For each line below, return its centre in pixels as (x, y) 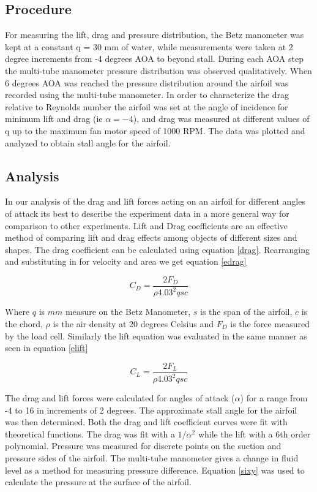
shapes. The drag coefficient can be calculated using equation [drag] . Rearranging (157, 249)
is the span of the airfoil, (246, 312)
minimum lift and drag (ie (54, 119)
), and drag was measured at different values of (221, 119)
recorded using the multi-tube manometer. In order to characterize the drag (147, 95)
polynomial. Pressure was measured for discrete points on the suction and (143, 446)
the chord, (24, 323)
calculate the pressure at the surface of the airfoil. (98, 482)
